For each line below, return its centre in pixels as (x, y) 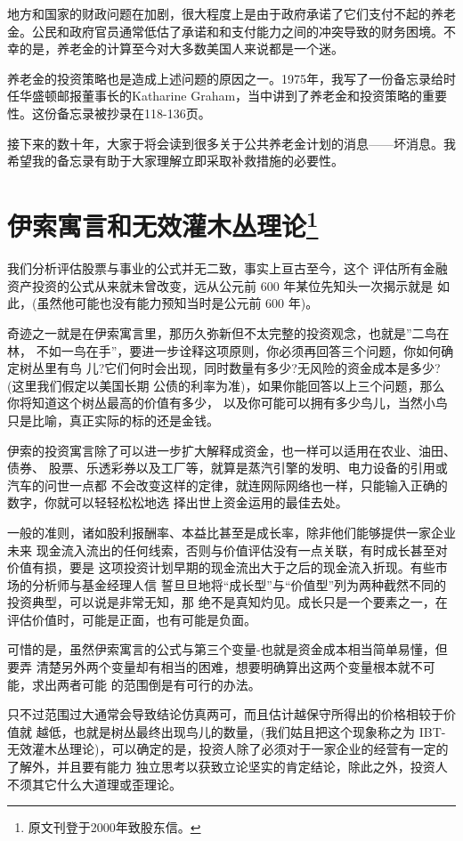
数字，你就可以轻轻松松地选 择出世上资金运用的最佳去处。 (178, 502)
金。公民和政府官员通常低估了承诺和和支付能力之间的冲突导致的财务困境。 (225, 31)
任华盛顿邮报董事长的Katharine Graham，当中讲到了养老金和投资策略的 (215, 96)
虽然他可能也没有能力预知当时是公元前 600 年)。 (178, 303)
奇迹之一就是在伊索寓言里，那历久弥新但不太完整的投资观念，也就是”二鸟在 (228, 332)
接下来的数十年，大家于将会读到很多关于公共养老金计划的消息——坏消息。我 (231, 143)
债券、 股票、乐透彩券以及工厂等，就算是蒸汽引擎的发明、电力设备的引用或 (227, 468)
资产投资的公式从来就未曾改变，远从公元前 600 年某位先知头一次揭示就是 (220, 285)
